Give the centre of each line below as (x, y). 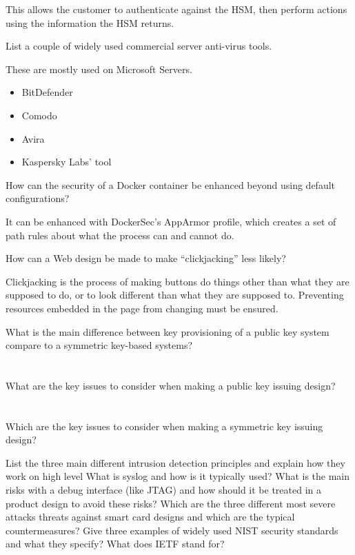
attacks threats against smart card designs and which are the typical (150, 517)
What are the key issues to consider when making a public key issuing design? (171, 385)
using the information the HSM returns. (90, 22)
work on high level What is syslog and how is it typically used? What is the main (178, 476)
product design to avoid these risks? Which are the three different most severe (171, 503)
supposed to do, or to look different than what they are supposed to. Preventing (175, 295)
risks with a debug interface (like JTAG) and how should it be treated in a (163, 490)
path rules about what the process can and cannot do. (120, 235)
